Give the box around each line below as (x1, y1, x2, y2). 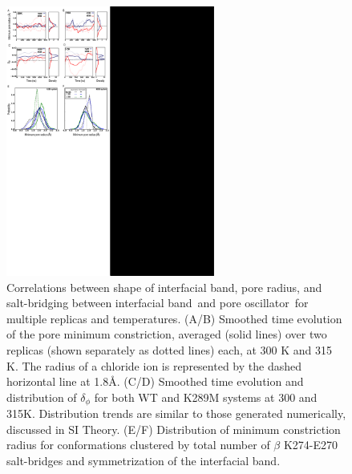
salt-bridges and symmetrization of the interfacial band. (6, 452, 281, 468)
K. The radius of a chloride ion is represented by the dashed (6, 357, 301, 374)
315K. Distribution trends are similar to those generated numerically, (6, 405, 346, 422)
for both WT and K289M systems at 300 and (94, 388, 318, 405)
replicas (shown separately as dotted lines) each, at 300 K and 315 (6, 341, 333, 358)
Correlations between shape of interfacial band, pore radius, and (6, 278, 322, 295)
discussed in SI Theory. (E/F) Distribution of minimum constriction (6, 420, 341, 437)
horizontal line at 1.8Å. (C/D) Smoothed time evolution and (6, 373, 304, 390)
